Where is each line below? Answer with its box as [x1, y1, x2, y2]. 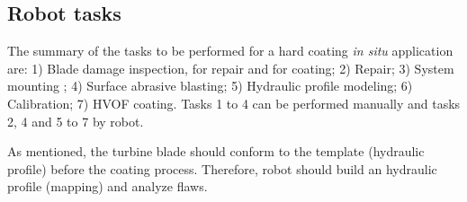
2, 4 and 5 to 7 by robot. [7, 111, 144, 130]
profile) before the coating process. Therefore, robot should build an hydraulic [7, 159, 437, 178]
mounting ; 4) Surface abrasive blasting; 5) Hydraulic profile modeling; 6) [7, 76, 413, 95]
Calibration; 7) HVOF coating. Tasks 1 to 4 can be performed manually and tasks [7, 93, 461, 112]
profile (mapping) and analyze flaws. [7, 177, 208, 196]
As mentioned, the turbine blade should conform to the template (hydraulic [7, 142, 425, 161]
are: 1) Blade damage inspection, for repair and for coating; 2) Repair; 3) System [7, 58, 454, 77]
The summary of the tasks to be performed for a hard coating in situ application [7, 41, 454, 60]
